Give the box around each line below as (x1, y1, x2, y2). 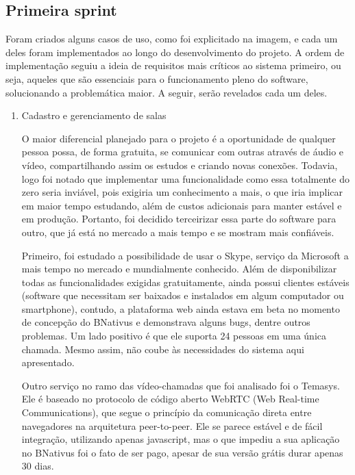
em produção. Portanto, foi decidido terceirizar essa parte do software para (21, 211, 336, 226)
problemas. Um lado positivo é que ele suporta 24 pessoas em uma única (21, 329, 327, 343)
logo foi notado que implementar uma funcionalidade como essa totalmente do (21, 171, 350, 185)
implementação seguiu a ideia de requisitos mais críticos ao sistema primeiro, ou (5, 58, 341, 73)
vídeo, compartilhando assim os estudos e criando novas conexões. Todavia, (21, 157, 338, 172)
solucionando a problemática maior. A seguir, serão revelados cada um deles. (5, 85, 328, 99)
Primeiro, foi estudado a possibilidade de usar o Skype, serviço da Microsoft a (21, 248, 349, 262)
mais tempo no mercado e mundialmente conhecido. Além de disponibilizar (21, 261, 337, 276)
